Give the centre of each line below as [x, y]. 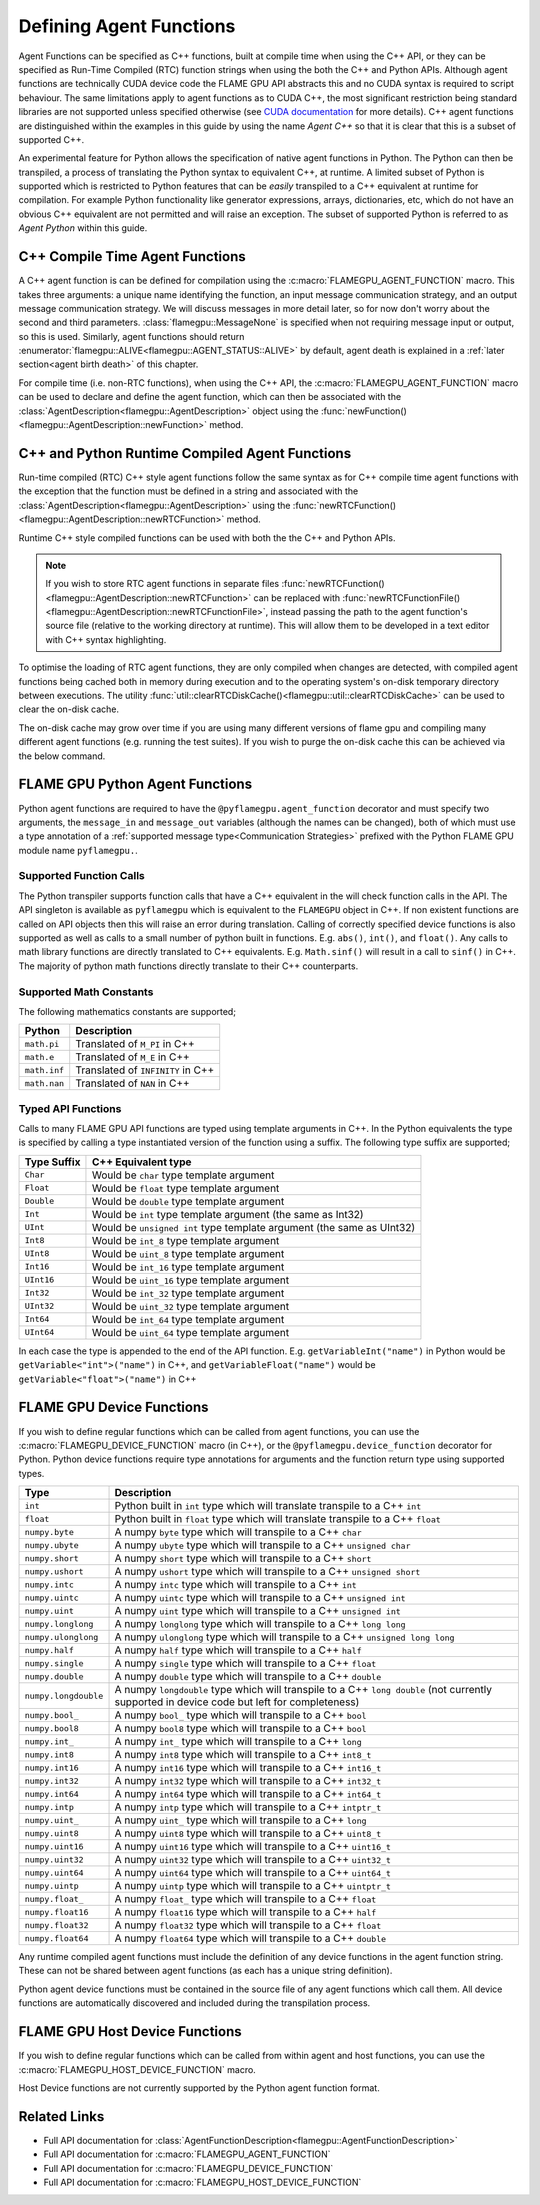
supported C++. [51, 139]
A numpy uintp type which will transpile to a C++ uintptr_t [253, 1886]
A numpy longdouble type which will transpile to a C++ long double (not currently [303, 1690]
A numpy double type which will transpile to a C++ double [248, 1677]
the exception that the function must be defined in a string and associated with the [188, 491]
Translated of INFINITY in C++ [145, 1070]
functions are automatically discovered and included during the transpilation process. [194, 2003]
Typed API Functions [70, 1108]
